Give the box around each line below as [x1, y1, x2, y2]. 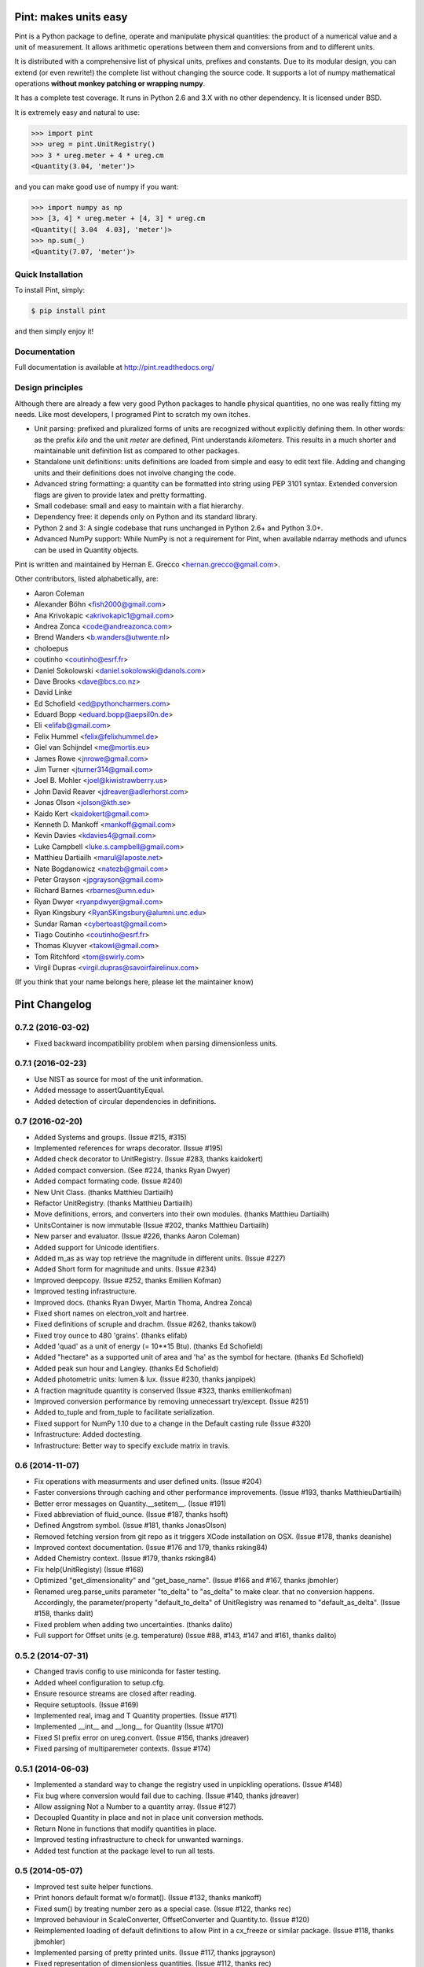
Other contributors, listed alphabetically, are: [14, 574, 159, 584]
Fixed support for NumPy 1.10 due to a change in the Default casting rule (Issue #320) [34, 1419, 312, 1428]
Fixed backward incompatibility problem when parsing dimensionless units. [34, 1039, 278, 1048]
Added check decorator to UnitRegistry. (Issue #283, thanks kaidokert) [34, 1154, 263, 1164]
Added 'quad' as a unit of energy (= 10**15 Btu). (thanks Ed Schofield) [34, 1341, 263, 1351]
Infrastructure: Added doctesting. [34, 1430, 143, 1439]
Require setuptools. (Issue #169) [34, 1699, 139, 1709]
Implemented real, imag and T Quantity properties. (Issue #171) [34, 1711, 237, 1720]
